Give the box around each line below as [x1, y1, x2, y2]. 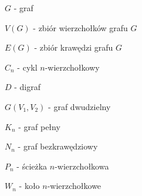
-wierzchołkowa [55, 160, 109, 172]
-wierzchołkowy [45, 61, 100, 73]
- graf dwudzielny [48, 100, 111, 112]
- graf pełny [18, 120, 60, 132]
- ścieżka [16, 160, 48, 172]
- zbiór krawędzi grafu [34, 41, 113, 54]
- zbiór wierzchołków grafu [33, 21, 128, 34]
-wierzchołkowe [47, 180, 102, 192]
